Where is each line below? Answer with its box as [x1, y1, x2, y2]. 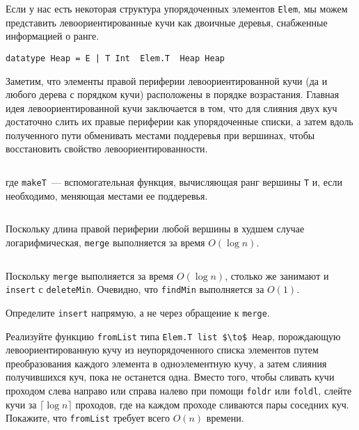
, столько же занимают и [225, 268, 329, 282]
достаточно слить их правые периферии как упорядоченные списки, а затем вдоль [6, 114, 353, 129]
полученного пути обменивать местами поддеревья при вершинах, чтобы [6, 127, 315, 142]
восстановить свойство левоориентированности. [6, 141, 208, 156]
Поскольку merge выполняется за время [6, 268, 174, 282]
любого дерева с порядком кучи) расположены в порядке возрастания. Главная [6, 87, 340, 102]
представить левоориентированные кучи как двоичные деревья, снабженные [6, 15, 328, 29]
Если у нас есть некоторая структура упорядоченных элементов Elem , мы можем [6, 1, 348, 15]
